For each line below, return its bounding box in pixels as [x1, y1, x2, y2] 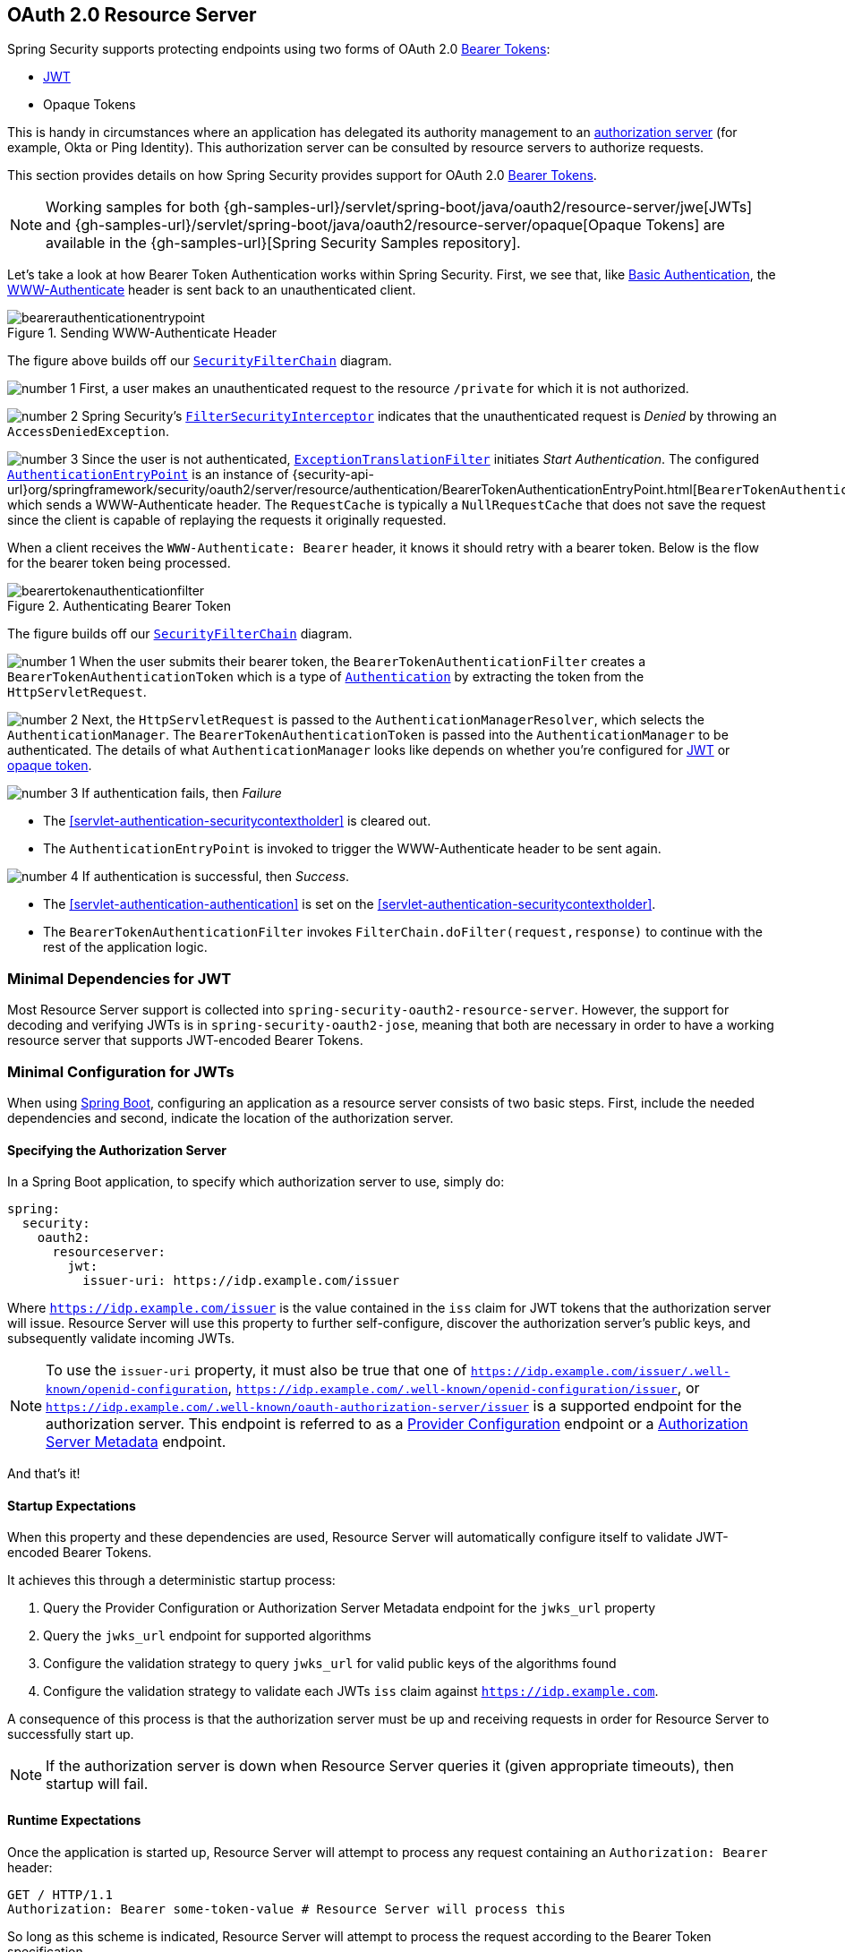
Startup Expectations [7, 1497, 136, 1513]
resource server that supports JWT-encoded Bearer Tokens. [7, 1032, 363, 1049]
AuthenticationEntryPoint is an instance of [7, 467, 289, 483]
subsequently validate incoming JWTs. [7, 1331, 235, 1347]
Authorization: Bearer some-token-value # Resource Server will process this [7, 1901, 566, 1916]
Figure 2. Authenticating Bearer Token [7, 598, 231, 614]
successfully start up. [7, 1726, 134, 1742]
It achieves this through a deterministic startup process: [7, 1572, 336, 1588]
